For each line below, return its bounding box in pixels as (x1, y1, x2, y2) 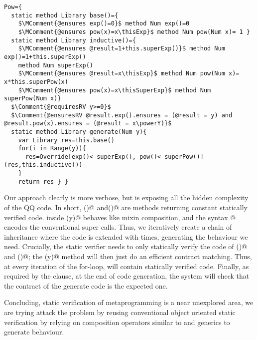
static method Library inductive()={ (11, 36, 136, 44)
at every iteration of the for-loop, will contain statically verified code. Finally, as (4, 261, 249, 271)
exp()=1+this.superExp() (4, 53, 86, 60)
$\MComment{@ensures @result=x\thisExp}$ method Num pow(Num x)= (18, 70, 240, 77)
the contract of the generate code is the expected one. (4, 280, 168, 291)
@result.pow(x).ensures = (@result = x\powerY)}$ (4, 120, 172, 127)
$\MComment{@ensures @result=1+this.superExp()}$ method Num (18, 45, 225, 52)
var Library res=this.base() (18, 136, 115, 144)
